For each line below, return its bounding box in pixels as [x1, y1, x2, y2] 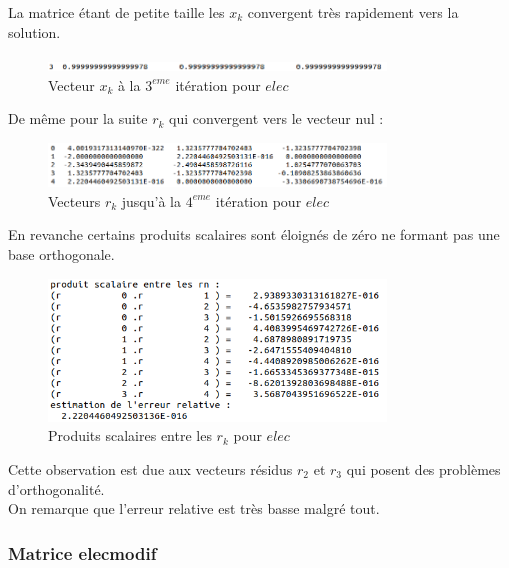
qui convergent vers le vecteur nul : [169, 108, 384, 129]
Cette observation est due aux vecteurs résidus [8, 458, 293, 479]
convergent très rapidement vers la [247, 2, 459, 22]
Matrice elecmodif [8, 540, 157, 565]
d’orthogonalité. [8, 478, 105, 499]
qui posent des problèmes [346, 458, 501, 479]
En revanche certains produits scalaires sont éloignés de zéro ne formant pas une [8, 224, 500, 245]
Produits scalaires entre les [48, 425, 212, 446]
